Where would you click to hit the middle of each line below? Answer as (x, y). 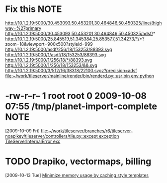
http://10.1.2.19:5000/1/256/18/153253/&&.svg (51, 65)
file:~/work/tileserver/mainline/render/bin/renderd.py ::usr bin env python (80, 76)
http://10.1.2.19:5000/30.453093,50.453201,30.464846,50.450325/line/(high (83, 23)
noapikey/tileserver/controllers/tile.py (43, 136)
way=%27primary (23, 28)
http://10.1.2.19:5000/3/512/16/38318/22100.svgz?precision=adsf (71, 70)
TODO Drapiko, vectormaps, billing (78, 161)
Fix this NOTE (34, 9)
